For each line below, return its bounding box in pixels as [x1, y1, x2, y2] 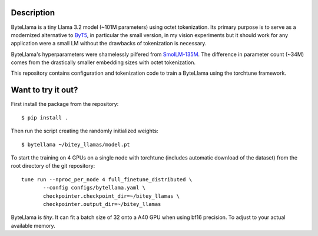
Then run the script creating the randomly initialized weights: [11, 127, 158, 135]
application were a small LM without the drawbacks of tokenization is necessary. [11, 40, 207, 47]
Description [11, 8, 55, 18]
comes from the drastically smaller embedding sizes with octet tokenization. [11, 59, 196, 66]
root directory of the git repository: [11, 162, 95, 169]
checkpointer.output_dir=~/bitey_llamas [43, 201, 161, 207]
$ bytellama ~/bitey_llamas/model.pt [21, 141, 131, 148]
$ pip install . [21, 114, 68, 121]
